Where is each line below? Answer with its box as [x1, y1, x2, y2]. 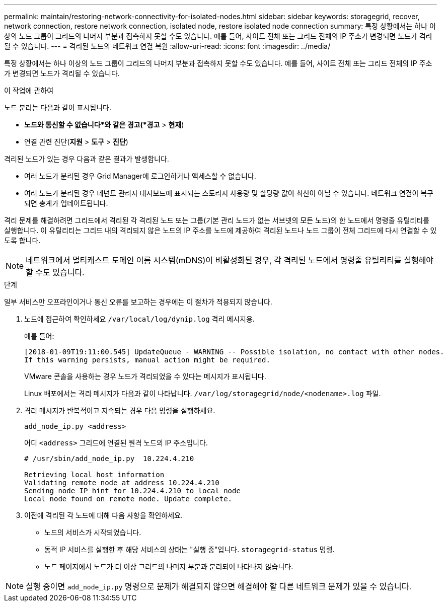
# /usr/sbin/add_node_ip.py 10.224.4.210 [24, 454, 194, 463]
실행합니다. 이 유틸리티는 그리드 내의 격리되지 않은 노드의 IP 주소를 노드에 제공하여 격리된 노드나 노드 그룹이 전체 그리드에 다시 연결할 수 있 [4, 226, 437, 235]
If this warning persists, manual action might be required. [24, 356, 270, 364]
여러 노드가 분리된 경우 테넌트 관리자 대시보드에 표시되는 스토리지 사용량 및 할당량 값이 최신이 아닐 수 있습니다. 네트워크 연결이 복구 [24, 189, 434, 197]
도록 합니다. [4, 236, 41, 245]
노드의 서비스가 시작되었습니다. [44, 528, 141, 537]
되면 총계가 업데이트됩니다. [24, 199, 108, 207]
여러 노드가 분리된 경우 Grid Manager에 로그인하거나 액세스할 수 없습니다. [24, 172, 256, 180]
